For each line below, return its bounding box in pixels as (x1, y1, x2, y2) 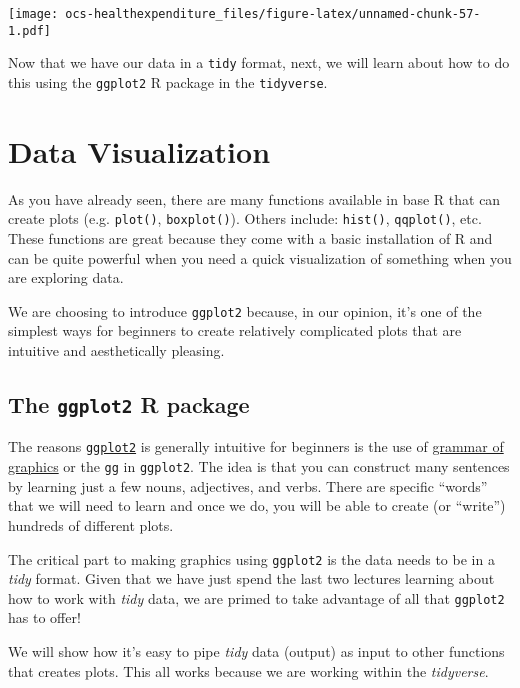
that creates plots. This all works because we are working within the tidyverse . (8, 660, 489, 681)
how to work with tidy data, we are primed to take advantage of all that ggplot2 (8, 587, 505, 608)
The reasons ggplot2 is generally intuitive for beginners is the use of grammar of (8, 436, 504, 457)
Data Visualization (8, 130, 271, 171)
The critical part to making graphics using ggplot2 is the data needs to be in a (8, 548, 495, 569)
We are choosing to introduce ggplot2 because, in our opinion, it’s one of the (8, 300, 482, 321)
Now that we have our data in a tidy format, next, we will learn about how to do (8, 52, 510, 73)
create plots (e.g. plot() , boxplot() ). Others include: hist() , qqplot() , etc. (8, 208, 482, 229)
